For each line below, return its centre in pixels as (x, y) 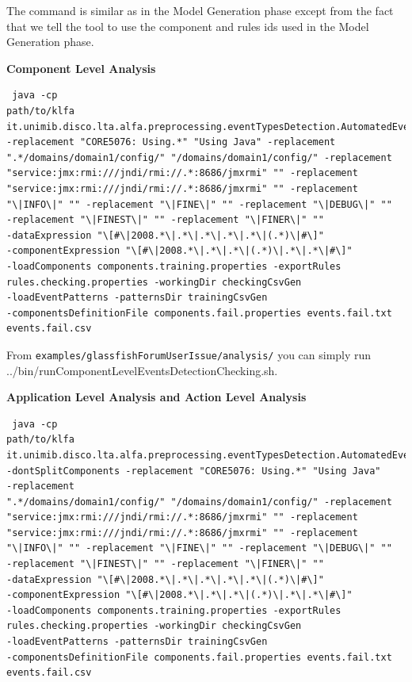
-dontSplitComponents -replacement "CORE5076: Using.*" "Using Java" (194, 471)
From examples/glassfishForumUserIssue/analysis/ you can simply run (189, 354)
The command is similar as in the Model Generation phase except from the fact (200, 10)
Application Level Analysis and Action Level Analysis (156, 397)
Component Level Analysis (81, 68)
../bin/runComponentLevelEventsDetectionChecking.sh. (142, 370)
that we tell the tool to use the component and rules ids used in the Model (188, 26)
